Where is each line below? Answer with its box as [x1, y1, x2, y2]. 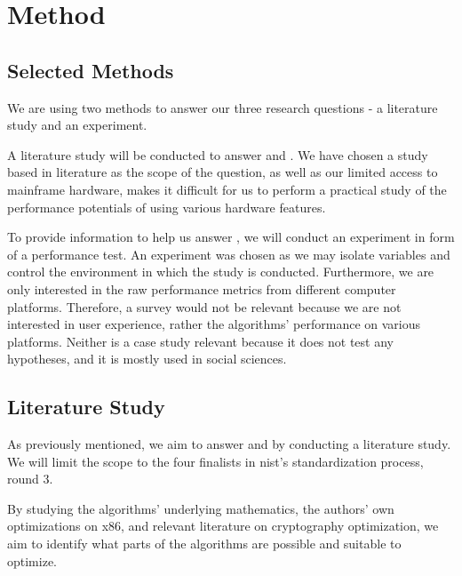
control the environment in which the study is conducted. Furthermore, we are [7, 262, 434, 281]
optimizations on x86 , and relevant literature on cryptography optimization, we [7, 516, 439, 535]
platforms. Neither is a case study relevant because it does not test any [7, 332, 394, 350]
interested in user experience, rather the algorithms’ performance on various [7, 315, 420, 333]
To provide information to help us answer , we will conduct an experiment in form [7, 228, 455, 246]
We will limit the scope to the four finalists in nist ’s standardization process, [7, 452, 424, 470]
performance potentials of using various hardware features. [7, 197, 326, 216]
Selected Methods [7, 56, 174, 84]
